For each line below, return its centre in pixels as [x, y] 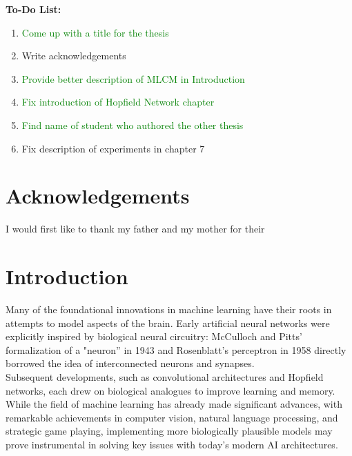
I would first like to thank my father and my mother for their [135, 229]
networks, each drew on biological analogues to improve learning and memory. [170, 390]
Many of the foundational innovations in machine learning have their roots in [169, 309]
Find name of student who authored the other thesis [133, 125]
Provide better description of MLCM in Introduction [133, 78]
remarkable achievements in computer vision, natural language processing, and [172, 417]
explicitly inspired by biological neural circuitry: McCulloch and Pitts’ [154, 336]
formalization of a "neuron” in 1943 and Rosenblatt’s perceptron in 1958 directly [176, 349]
